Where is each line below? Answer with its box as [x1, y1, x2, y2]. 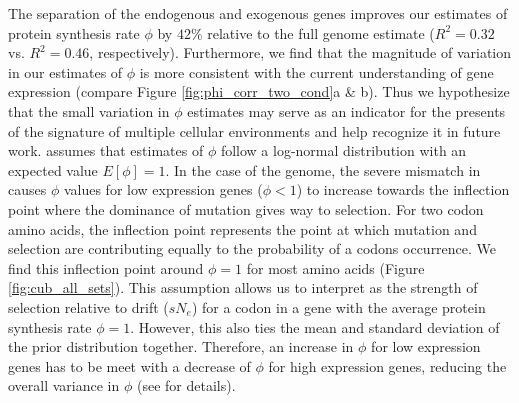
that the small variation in [8, 100, 170, 121]
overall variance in [8, 375, 120, 396]
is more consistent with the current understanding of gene [139, 61, 494, 82]
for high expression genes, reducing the [268, 355, 507, 376]
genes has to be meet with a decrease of [8, 355, 251, 376]
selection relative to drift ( [8, 296, 169, 317]
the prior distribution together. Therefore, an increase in [8, 336, 354, 357]
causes [8, 179, 47, 200]
